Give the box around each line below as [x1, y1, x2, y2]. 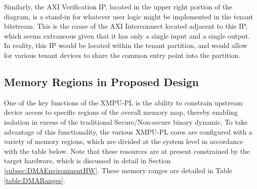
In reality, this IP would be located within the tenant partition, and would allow [4, 40, 248, 50]
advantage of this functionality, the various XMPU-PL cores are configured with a [4, 126, 253, 137]
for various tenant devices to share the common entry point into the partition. [4, 49, 241, 60]
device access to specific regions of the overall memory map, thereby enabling [4, 107, 238, 117]
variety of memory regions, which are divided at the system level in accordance [4, 136, 243, 146]
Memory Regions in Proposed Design [4, 74, 199, 89]
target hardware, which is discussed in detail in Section [4, 155, 171, 166]
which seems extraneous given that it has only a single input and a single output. [4, 30, 250, 41]
